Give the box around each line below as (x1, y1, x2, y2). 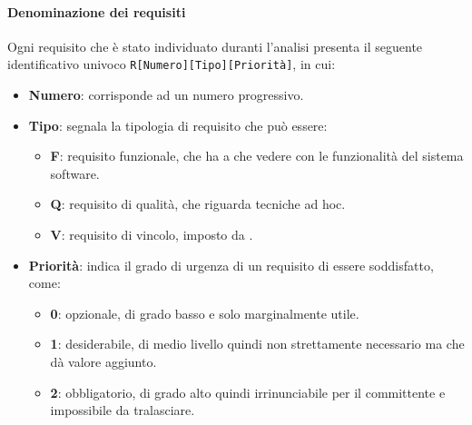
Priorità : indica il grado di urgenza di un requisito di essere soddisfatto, (28, 255, 434, 274)
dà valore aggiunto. (50, 351, 157, 371)
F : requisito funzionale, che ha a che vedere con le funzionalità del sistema (50, 146, 464, 165)
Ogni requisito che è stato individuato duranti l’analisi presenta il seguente (7, 36, 423, 55)
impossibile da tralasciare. (50, 400, 195, 420)
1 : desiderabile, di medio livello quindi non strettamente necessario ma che (50, 334, 465, 353)
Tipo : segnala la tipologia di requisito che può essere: (28, 115, 328, 134)
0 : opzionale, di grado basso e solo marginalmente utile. (50, 303, 359, 322)
